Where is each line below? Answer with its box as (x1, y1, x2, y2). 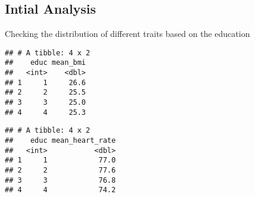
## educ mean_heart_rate (5, 136, 116, 145)
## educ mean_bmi (5, 58, 86, 67)
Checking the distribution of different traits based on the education (5, 27, 250, 40)
